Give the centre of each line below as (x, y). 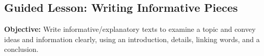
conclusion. (21, 49)
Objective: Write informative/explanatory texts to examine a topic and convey (130, 29)
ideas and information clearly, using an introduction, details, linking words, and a (132, 39)
